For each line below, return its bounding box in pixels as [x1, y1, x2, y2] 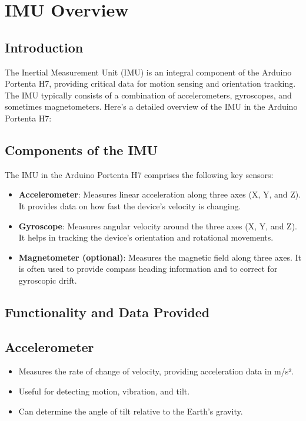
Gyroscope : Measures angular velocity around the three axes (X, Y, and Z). [18, 219, 297, 232]
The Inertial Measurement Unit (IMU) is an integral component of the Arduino [5, 65, 292, 78]
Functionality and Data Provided [5, 302, 210, 321]
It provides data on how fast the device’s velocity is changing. [18, 199, 241, 212]
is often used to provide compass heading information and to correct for [18, 262, 278, 275]
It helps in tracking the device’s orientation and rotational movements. [18, 231, 274, 244]
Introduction [5, 38, 84, 56]
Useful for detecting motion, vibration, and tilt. [18, 385, 190, 397]
